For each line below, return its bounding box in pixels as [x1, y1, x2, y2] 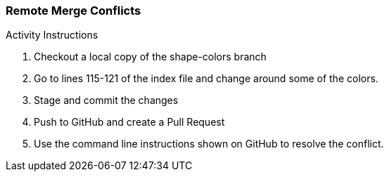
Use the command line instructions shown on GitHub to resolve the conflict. [34, 138, 384, 150]
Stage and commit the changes [34, 94, 179, 107]
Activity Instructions [6, 29, 98, 41]
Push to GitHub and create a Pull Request [34, 116, 225, 129]
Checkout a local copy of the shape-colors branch [34, 51, 267, 63]
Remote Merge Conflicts [6, 4, 141, 18]
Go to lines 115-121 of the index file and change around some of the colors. [34, 72, 378, 85]
